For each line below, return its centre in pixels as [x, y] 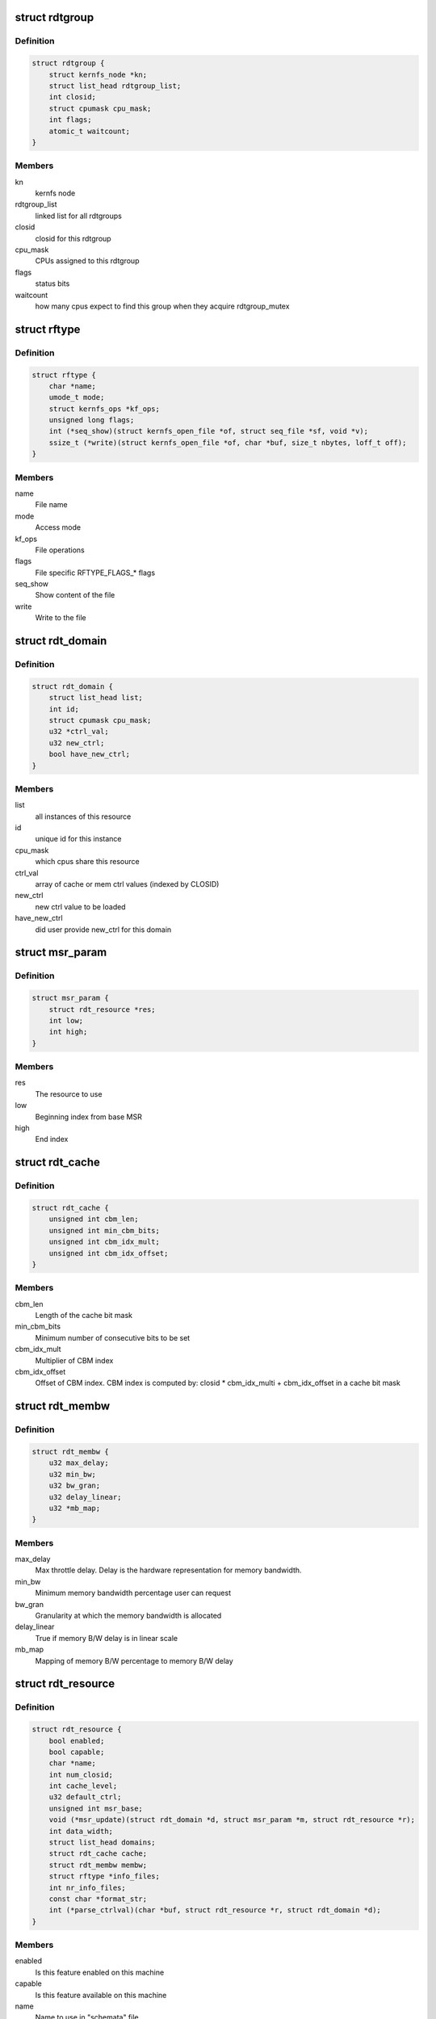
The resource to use [69, 1093]
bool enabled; [77, 1741]
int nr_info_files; [88, 1887]
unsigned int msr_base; [96, 1808]
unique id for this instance [78, 839]
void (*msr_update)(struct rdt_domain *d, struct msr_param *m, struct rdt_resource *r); [232, 1820]
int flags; [70, 120]
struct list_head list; [96, 698]
